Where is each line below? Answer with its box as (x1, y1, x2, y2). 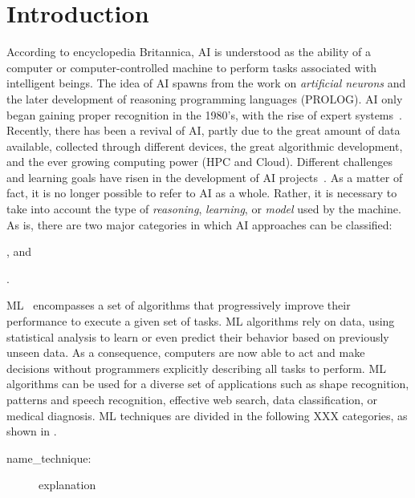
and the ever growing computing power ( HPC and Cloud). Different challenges (6, 153, 393, 170)
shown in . (6, 423, 57, 439)
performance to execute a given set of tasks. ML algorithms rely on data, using (6, 313, 395, 330)
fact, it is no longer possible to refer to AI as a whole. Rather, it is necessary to (6, 184, 397, 201)
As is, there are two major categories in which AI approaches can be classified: (6, 216, 393, 233)
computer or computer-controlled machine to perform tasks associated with (6, 59, 376, 75)
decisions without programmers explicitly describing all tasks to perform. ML (6, 359, 387, 376)
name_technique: (6, 449, 92, 466)
